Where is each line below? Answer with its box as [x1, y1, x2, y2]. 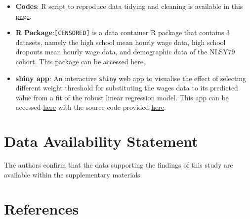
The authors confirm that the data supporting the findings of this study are [4, 160, 233, 170]
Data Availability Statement [4, 131, 198, 151]
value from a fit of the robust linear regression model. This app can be [15, 92, 229, 102]
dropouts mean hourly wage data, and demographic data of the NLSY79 [15, 46, 235, 57]
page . [15, 10, 32, 21]
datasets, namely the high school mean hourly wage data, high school [15, 37, 226, 47]
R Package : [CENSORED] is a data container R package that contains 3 [15, 27, 230, 38]
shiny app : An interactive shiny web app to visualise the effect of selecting [15, 73, 247, 83]
